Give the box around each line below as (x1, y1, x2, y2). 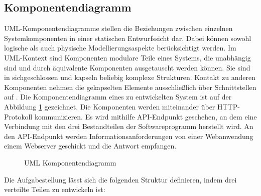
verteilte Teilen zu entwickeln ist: (4, 184, 105, 194)
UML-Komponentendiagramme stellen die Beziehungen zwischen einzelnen (4, 23, 233, 33)
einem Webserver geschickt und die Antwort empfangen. (4, 140, 177, 151)
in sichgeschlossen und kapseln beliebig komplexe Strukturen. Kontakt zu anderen (4, 72, 256, 82)
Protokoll (4, 111, 33, 121)
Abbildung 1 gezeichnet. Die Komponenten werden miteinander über (4, 101, 215, 111)
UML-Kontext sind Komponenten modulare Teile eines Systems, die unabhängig (4, 52, 251, 62)
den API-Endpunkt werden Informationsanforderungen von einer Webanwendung (4, 130, 253, 141)
